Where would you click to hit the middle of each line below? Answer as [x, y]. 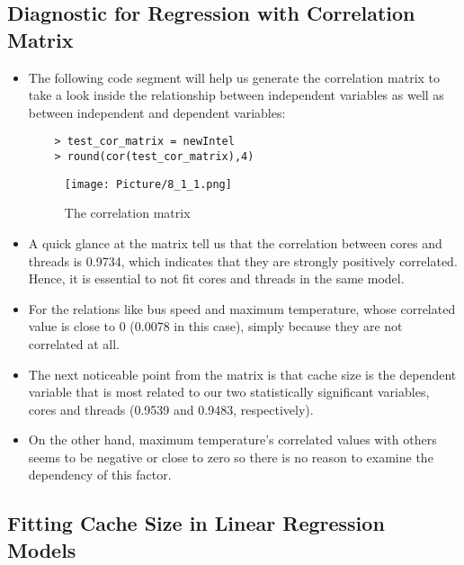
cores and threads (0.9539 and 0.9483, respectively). [171, 409]
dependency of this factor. [100, 475]
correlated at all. [74, 343]
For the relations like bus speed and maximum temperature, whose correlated [242, 308]
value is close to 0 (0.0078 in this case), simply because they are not [215, 326]
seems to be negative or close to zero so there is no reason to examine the [231, 457]
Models [42, 549]
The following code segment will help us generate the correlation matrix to [234, 77]
